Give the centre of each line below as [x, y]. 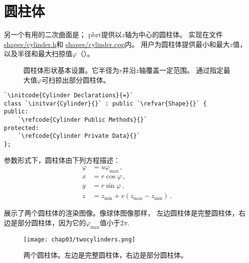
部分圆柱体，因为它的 [52, 222]
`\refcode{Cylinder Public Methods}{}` [83, 120]
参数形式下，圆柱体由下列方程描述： [62, 160]
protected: [21, 128]
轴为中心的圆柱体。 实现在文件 [174, 34]
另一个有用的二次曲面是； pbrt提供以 [63, 34]
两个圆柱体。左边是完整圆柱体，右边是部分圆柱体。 [105, 255]
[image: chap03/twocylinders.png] [80, 239]
